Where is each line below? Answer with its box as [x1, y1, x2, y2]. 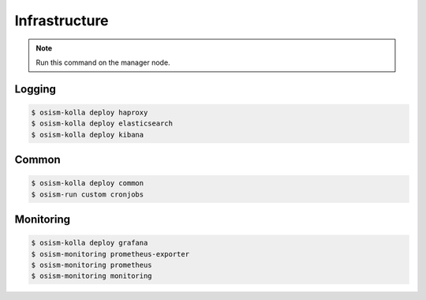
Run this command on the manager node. [35, 58, 170, 67]
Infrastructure [14, 12, 110, 29]
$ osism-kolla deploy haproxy [31, 107, 148, 117]
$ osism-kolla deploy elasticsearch [31, 119, 174, 128]
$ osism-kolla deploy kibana [31, 130, 144, 139]
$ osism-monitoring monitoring [31, 272, 153, 280]
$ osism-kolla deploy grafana [31, 238, 148, 248]
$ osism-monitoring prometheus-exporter [31, 249, 189, 258]
